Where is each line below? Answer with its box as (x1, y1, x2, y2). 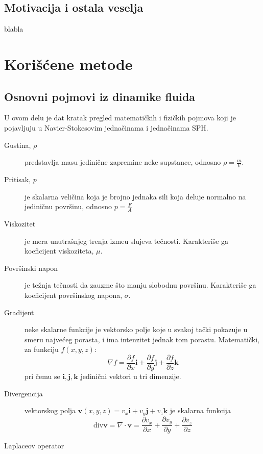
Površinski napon (4, 262, 58, 273)
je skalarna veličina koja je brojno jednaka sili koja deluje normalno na (25, 191, 246, 201)
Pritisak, (4, 173, 31, 184)
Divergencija (4, 388, 43, 398)
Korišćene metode (4, 53, 133, 74)
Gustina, (4, 139, 31, 150)
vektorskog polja (25, 405, 76, 416)
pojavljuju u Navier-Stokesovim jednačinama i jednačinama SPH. (4, 122, 208, 133)
